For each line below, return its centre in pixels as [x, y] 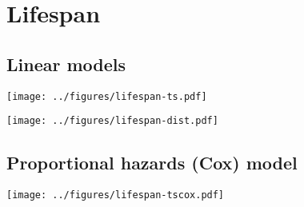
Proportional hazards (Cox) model [152, 163]
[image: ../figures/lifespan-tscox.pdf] [116, 195]
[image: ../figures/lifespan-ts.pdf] [107, 96]
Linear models [66, 64]
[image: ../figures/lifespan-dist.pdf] [112, 121]
